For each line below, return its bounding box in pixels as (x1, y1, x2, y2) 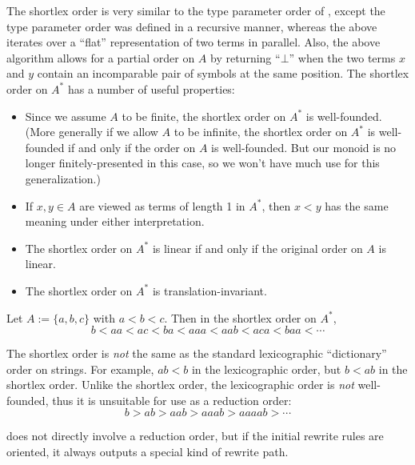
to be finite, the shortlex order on (122, 107, 286, 124)
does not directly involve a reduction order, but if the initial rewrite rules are (6, 427, 384, 444)
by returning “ (210, 49, 281, 66)
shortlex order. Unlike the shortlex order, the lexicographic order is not (6, 376, 354, 393)
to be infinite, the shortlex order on (174, 123, 348, 140)
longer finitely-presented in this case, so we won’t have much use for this (25, 154, 380, 171)
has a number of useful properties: (67, 80, 235, 97)
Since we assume (25, 107, 106, 124)
